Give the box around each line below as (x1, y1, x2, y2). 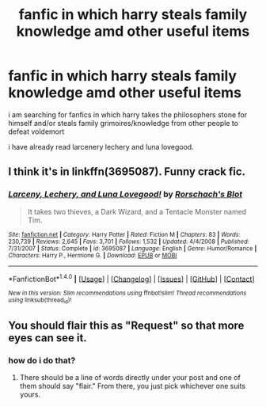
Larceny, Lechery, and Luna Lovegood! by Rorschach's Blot (8, 188, 243, 200)
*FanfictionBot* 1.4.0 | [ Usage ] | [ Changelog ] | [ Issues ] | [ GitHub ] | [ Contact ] (8, 272, 255, 283)
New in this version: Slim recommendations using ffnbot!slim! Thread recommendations (8, 289, 247, 298)
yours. (19, 390, 41, 399)
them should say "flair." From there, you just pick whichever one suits (19, 382, 246, 391)
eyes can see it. (8, 331, 87, 344)
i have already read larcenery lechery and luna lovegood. (8, 142, 194, 151)
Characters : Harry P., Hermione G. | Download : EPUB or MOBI (8, 251, 177, 259)
